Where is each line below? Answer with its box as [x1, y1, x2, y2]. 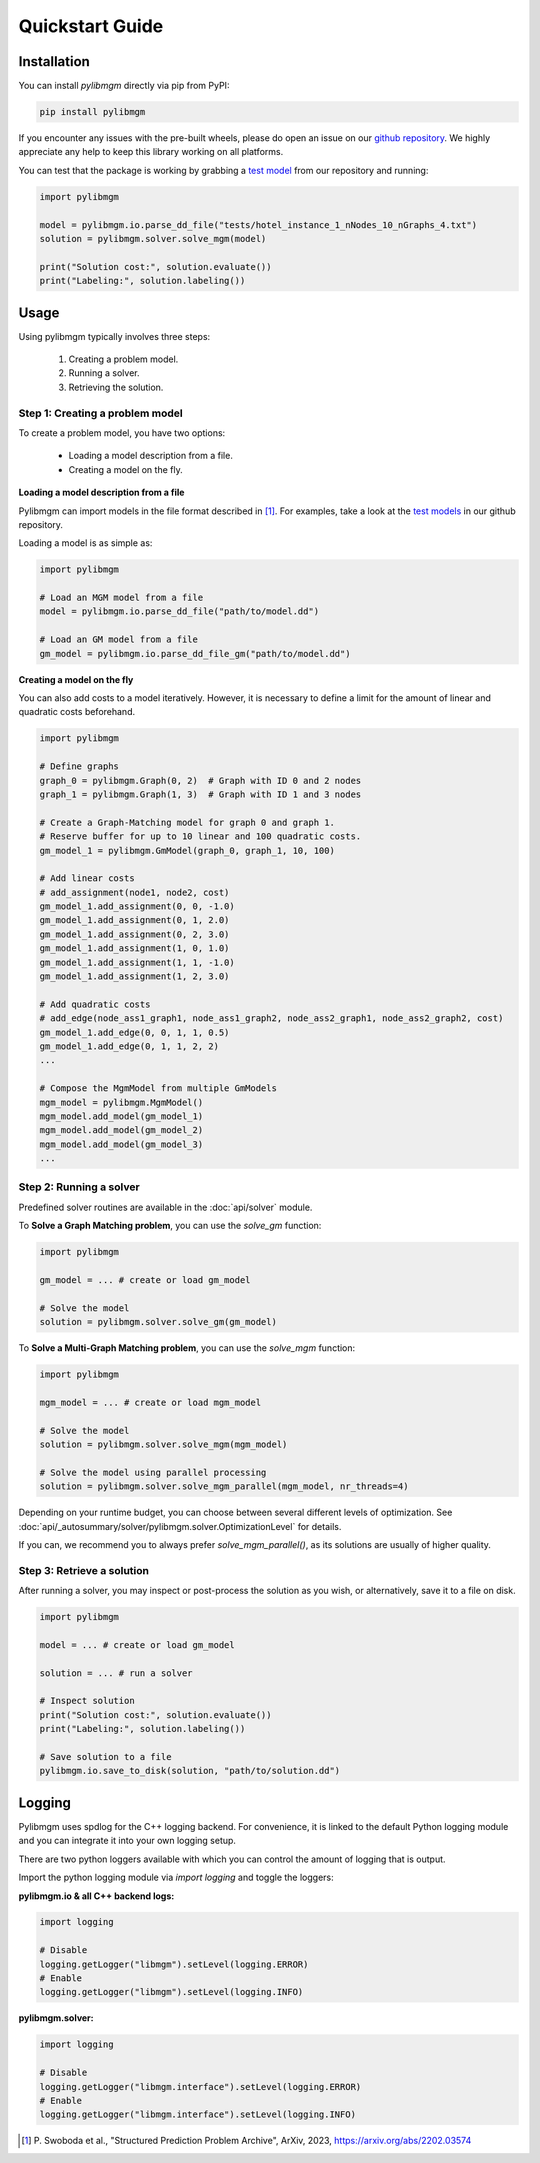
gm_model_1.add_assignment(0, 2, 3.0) [39, 928, 230, 940]
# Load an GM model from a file [39, 634, 199, 645]
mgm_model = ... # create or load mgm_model [39, 1396, 262, 1408]
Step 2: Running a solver [18, 1180, 140, 1194]
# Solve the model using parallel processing [39, 1466, 267, 1478]
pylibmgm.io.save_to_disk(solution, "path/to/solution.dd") [39, 1765, 341, 1777]
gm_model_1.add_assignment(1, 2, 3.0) [39, 971, 230, 982]
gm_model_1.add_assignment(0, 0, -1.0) [39, 901, 235, 912]
